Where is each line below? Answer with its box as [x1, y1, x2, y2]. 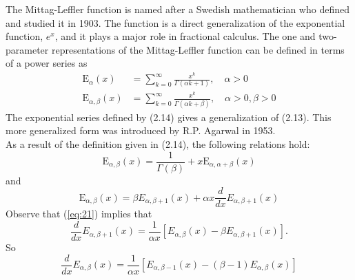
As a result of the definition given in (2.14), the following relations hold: [6, 136, 310, 151]
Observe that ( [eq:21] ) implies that [6, 206, 152, 221]
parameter [6, 42, 49, 56]
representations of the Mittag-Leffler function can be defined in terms [51, 42, 345, 56]
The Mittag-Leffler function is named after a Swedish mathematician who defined [6, 2, 349, 16]
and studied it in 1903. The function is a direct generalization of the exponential [6, 15, 345, 30]
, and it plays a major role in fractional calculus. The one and [54, 29, 316, 43]
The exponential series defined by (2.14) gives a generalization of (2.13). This [6, 109, 332, 124]
